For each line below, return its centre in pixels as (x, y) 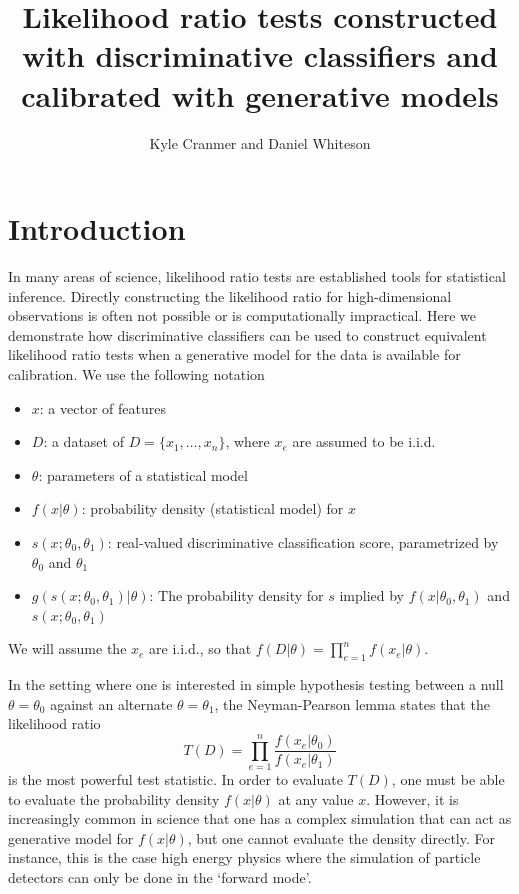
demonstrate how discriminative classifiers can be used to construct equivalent (247, 334)
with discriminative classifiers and (260, 55)
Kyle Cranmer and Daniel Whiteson (260, 142)
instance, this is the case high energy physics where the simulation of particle (244, 857)
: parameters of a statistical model (143, 474)
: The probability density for (236, 595)
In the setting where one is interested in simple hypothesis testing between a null (256, 684)
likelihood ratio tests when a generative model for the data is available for (234, 354)
